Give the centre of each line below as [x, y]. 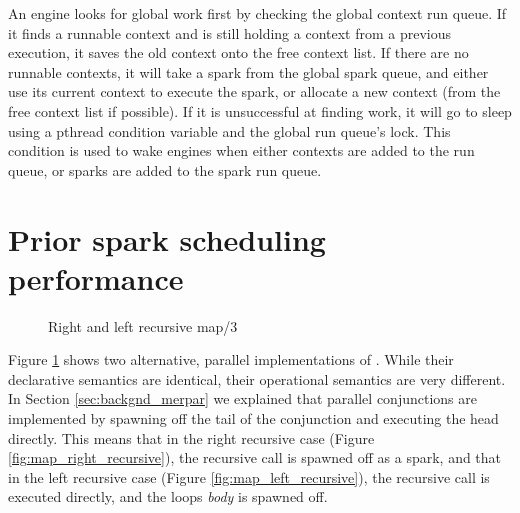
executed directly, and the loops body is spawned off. [168, 496]
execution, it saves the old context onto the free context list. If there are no [238, 52]
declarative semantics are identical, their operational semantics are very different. [257, 378]
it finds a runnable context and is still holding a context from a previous [230, 32]
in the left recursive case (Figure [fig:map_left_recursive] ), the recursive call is [249, 476]
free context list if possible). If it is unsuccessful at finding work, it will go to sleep [260, 110]
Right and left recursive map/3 [143, 325]
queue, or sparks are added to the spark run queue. [165, 169]
